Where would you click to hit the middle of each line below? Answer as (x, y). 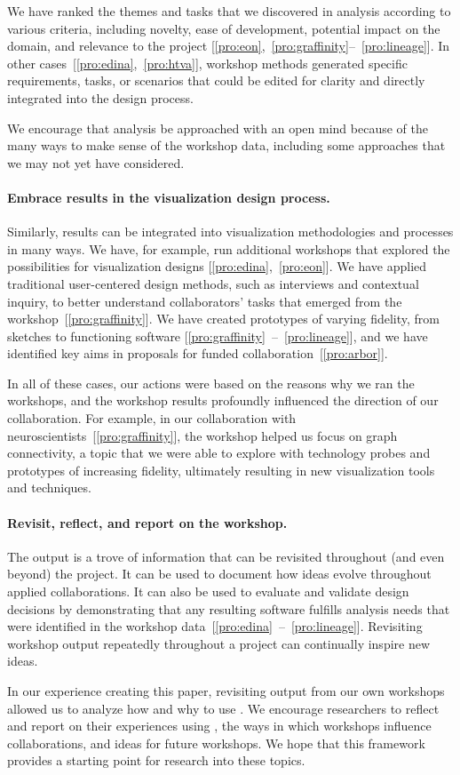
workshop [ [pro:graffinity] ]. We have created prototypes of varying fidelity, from (224, 319)
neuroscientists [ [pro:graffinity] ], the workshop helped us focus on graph (202, 435)
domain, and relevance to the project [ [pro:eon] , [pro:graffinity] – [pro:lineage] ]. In (229, 46)
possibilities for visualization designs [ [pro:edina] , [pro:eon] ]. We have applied (217, 266)
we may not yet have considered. (96, 162)
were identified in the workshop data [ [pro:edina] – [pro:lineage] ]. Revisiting (215, 626)
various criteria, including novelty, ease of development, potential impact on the (224, 28)
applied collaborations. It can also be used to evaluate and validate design (208, 591)
